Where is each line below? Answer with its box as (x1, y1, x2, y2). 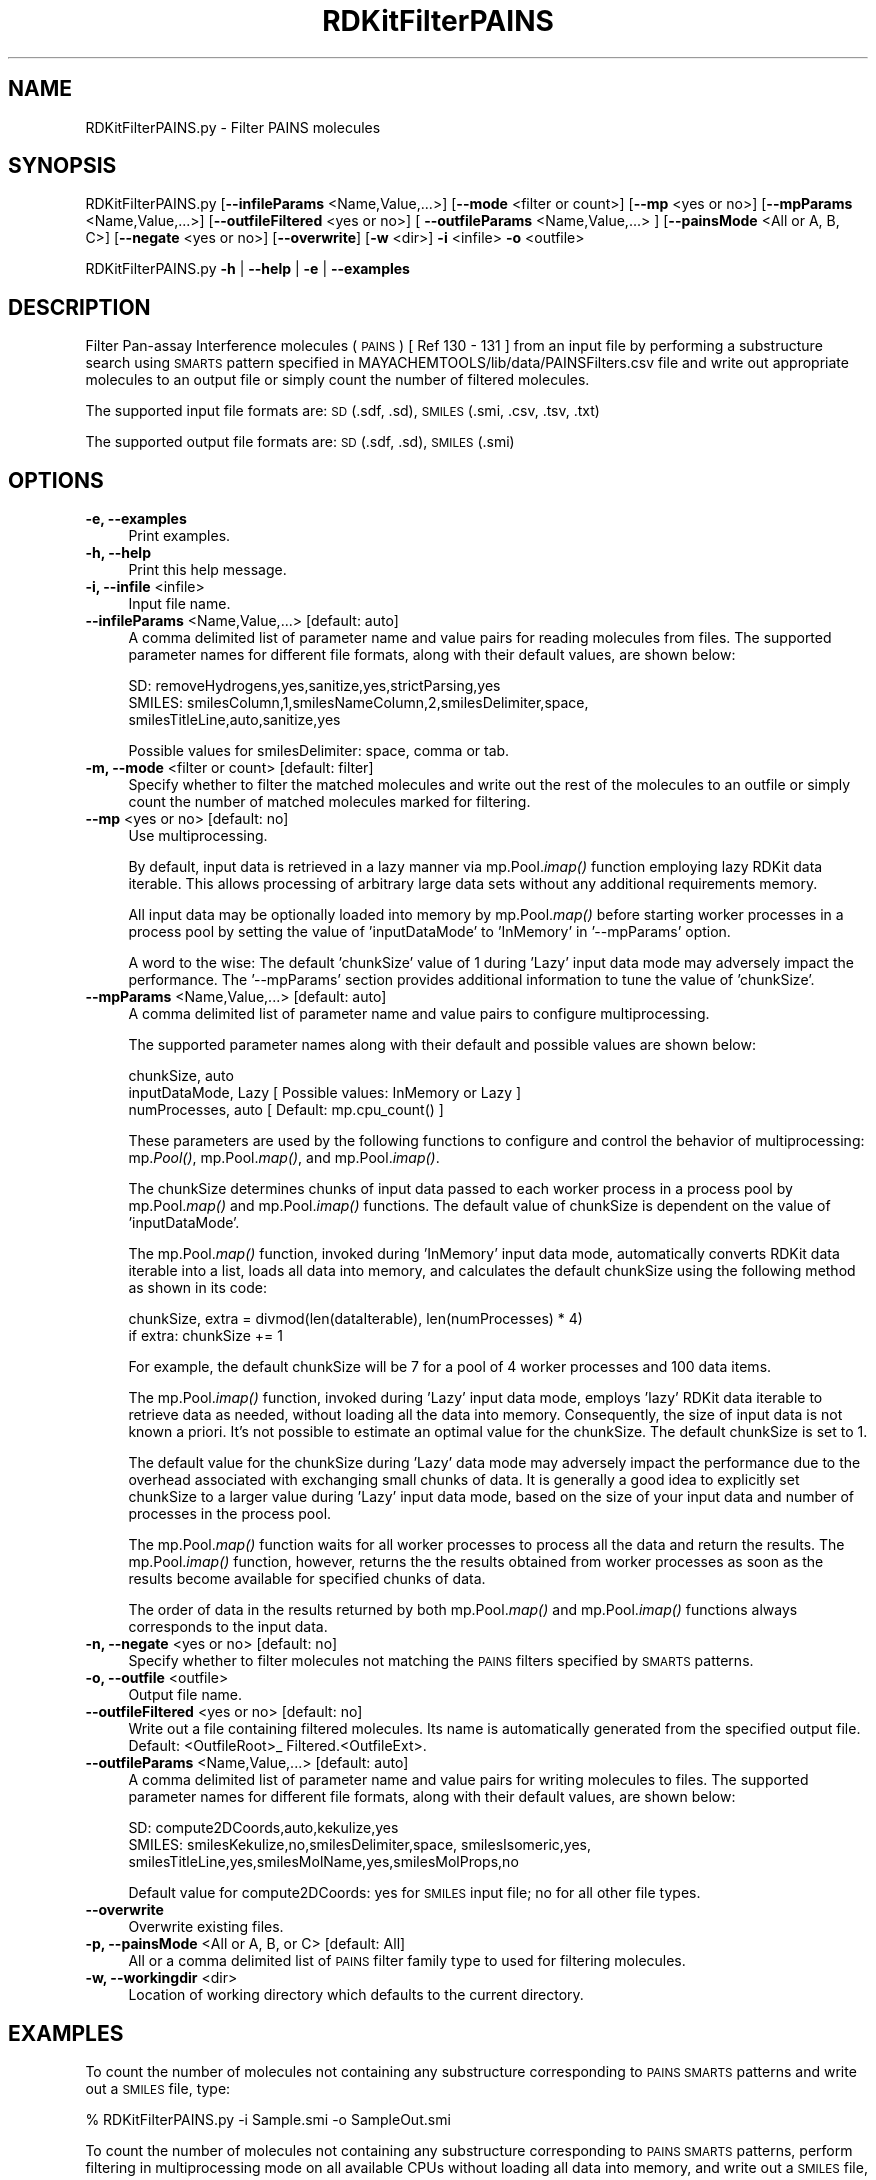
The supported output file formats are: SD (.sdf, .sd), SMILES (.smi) (85, 433, 515, 451)
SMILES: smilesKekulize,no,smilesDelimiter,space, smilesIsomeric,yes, (128, 1836, 592, 1854)
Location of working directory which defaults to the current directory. (128, 1986, 584, 2004)
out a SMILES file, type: (85, 2079, 231, 2097)
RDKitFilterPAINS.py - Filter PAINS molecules (85, 118, 381, 136)
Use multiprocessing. (128, 827, 268, 845)
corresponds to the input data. (128, 1618, 328, 1636)
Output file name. (128, 1686, 242, 1704)
